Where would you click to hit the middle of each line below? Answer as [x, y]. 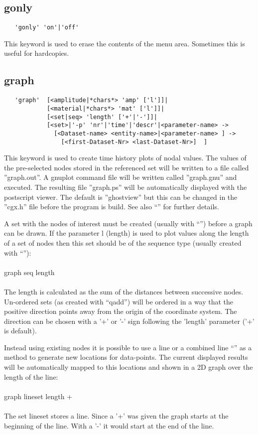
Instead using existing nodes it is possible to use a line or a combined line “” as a [128, 347]
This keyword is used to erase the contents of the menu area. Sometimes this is [125, 43]
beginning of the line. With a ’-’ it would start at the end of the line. [109, 425]
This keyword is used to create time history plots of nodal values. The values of [125, 158]
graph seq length [29, 272]
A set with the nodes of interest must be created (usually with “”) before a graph [128, 223]
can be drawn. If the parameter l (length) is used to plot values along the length [127, 233]
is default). [20, 331]
